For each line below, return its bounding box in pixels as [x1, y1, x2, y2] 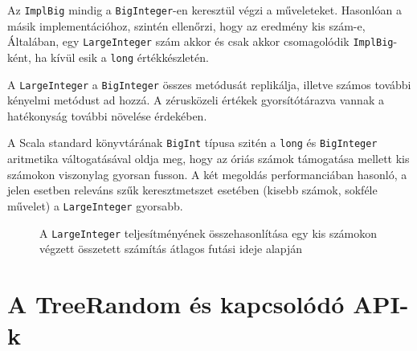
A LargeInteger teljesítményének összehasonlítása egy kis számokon [39, 224, 378, 241]
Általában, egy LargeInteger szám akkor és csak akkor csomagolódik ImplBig [7, 33, 394, 50]
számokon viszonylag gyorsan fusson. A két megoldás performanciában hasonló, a [7, 165, 407, 182]
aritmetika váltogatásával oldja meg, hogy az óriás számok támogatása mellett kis [7, 150, 410, 167]
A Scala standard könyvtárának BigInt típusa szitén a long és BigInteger [7, 134, 378, 151]
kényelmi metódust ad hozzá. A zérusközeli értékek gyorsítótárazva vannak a [7, 92, 384, 108]
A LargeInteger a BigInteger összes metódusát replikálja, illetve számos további [7, 76, 411, 92]
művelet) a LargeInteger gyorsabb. [7, 197, 183, 214]
